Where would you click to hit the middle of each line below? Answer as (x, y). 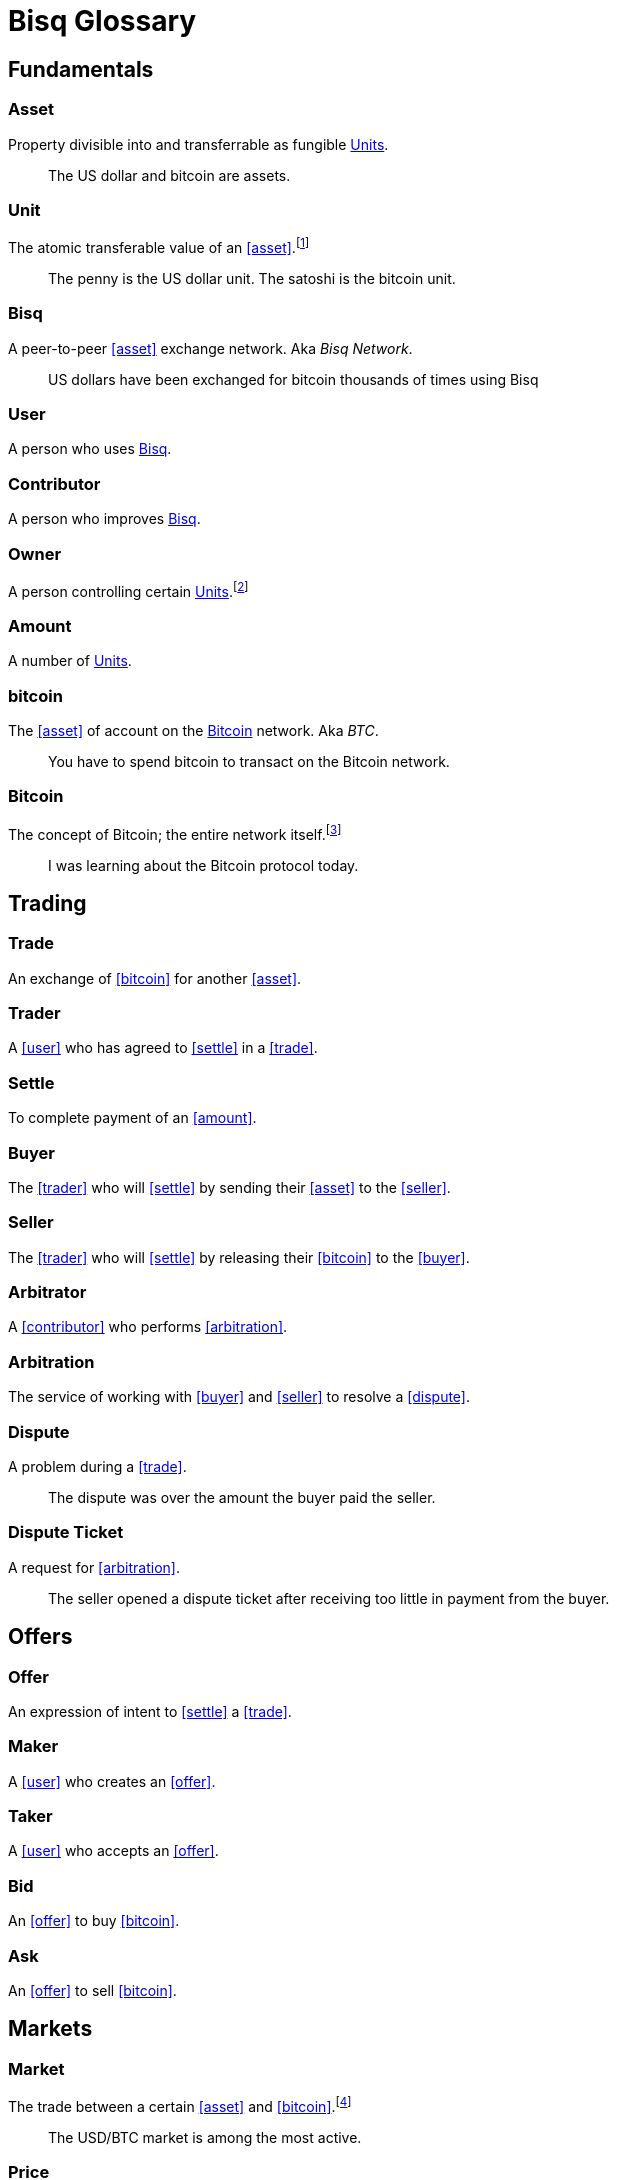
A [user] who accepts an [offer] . (113, 1851)
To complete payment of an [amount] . (132, 1118)
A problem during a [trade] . (97, 1466)
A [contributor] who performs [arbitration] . (148, 1327)
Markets (50, 2029)
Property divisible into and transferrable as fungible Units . (198, 144)
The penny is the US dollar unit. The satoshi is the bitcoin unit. (252, 278)
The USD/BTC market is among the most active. (205, 2137)
